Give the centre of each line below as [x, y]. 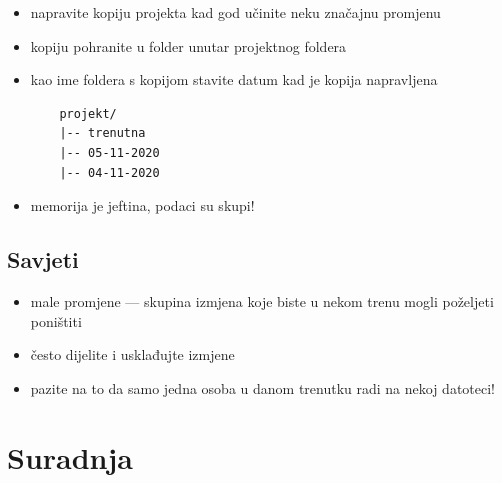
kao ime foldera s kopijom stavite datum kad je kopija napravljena [234, 79]
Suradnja [70, 456]
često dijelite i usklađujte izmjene [132, 354]
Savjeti [43, 259]
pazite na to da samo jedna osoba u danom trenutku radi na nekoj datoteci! [262, 387]
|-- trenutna [102, 133]
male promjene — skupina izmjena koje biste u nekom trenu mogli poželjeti [262, 300]
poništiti [56, 320]
